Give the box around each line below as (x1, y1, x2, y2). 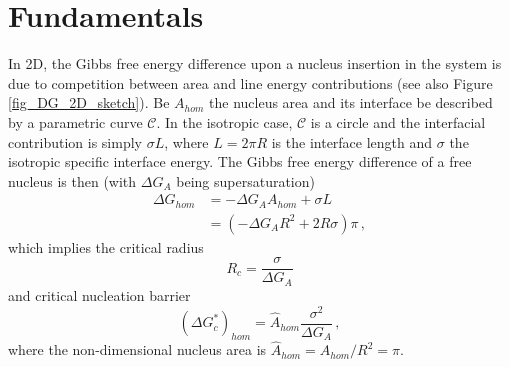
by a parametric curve (8, 111, 143, 132)
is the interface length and (271, 131, 433, 152)
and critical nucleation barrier (8, 284, 191, 305)
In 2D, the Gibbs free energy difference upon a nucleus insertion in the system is (8, 53, 502, 74)
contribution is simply (8, 131, 142, 152)
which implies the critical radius (8, 236, 204, 257)
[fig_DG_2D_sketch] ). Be (8, 92, 170, 113)
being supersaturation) (176, 170, 315, 191)
